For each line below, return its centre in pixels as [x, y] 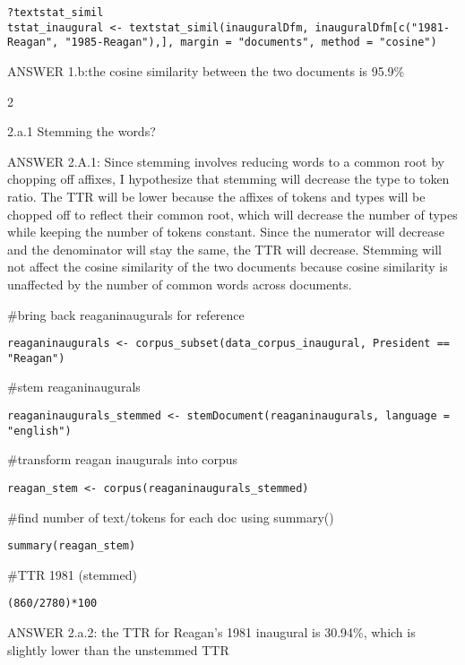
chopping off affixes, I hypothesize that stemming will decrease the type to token [228, 179]
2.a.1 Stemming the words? [82, 131]
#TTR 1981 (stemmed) [72, 574]
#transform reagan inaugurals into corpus [123, 459]
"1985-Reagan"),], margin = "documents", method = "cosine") [251, 43]
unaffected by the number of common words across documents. [180, 284]
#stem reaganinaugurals [74, 387]
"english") [39, 431]
